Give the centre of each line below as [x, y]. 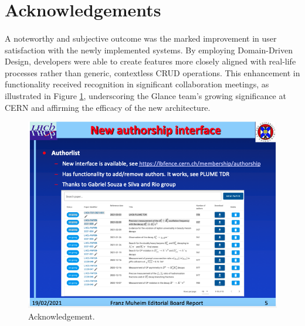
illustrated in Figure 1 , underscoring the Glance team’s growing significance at [145, 95]
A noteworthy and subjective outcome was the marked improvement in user [141, 38]
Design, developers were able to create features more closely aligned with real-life [150, 61]
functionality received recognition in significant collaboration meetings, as [137, 84]
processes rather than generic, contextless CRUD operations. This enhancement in [152, 72]
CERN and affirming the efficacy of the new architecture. [108, 107]
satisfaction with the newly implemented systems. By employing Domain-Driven [149, 50]
